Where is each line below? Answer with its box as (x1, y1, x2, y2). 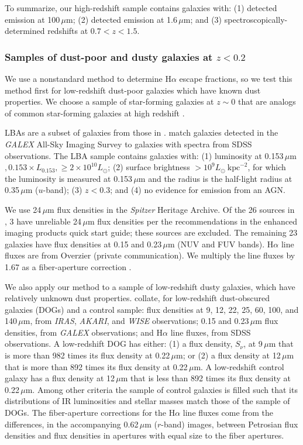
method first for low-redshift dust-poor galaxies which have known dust (5, 84, 261, 96)
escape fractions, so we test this (179, 73, 292, 84)
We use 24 (5, 203, 42, 215)
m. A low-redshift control (194, 360, 284, 372)
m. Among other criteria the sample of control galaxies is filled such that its (25, 383, 298, 395)
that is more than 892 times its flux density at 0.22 (5, 360, 188, 372)
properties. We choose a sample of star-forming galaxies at (5, 95, 214, 108)
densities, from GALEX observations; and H (5, 326, 163, 338)
